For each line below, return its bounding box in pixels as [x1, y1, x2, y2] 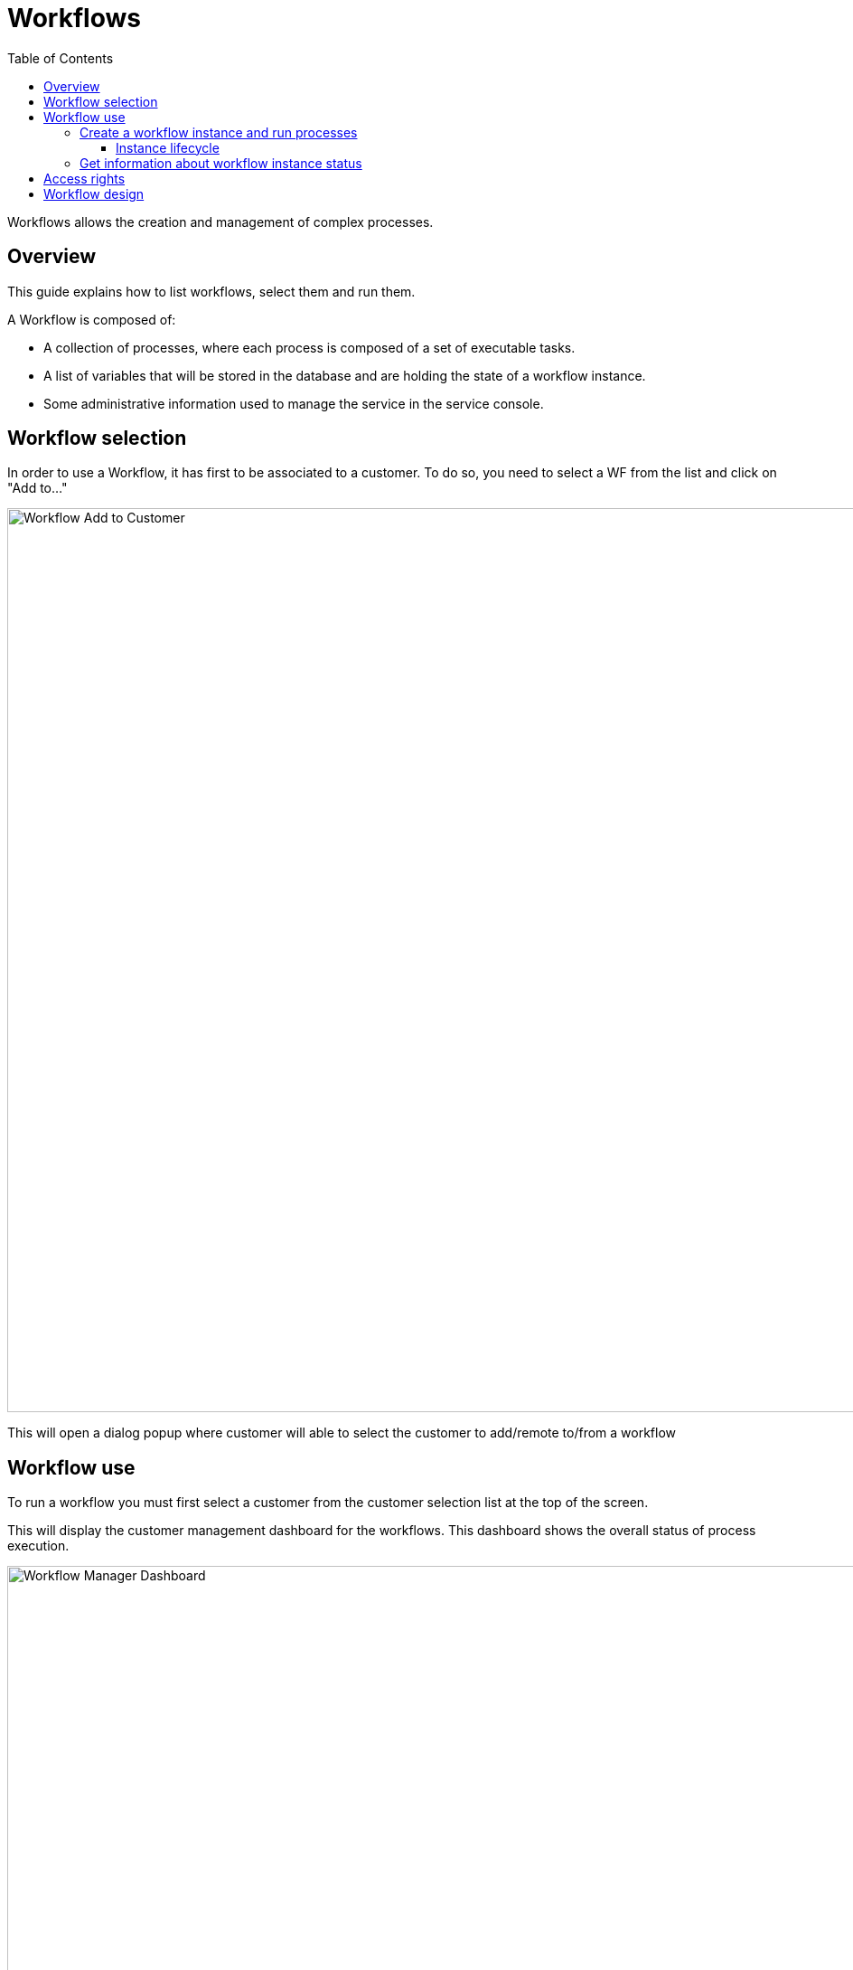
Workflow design [43, 185, 145, 202]
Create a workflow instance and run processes [80, 124, 358, 140]
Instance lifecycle [116, 139, 220, 156]
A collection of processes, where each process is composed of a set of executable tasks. [43, 339, 576, 355]
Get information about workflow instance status [80, 155, 362, 171]
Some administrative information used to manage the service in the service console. [43, 395, 544, 411]
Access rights [43, 170, 126, 186]
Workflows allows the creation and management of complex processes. [7, 213, 434, 230]
